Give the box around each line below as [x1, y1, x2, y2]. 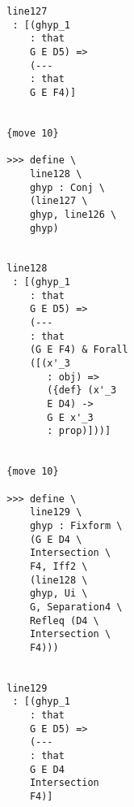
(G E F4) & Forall [29, 344, 128, 356]
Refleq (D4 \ [29, 614, 99, 627]
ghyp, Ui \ [29, 588, 88, 600]
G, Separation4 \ [29, 601, 123, 613]
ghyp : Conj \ [29, 181, 105, 193]
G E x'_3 [47, 411, 94, 423]
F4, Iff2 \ [29, 560, 88, 572]
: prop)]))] [47, 425, 111, 437]
